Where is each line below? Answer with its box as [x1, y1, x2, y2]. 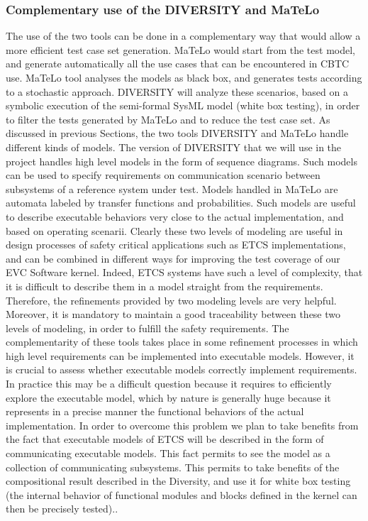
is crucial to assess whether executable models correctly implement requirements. [6, 362, 357, 377]
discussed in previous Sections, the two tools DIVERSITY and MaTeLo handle [6, 126, 349, 141]
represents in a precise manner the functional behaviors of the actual [6, 404, 304, 419]
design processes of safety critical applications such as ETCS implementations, [6, 237, 346, 252]
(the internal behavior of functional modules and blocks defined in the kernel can [6, 487, 357, 502]
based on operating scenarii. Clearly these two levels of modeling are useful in [6, 223, 343, 238]
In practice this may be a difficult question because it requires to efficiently [6, 376, 332, 391]
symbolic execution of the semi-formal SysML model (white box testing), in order [6, 98, 360, 113]
